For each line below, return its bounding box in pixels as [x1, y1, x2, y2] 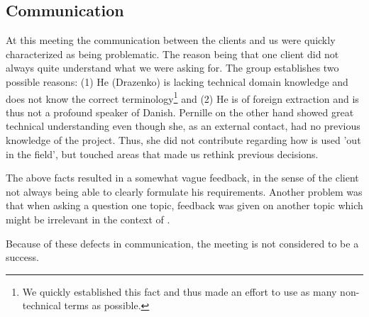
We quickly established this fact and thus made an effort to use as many [22, 284, 337, 299]
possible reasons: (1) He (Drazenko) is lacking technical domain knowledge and [6, 74, 348, 89]
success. [6, 250, 39, 265]
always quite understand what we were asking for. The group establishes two [6, 60, 339, 75]
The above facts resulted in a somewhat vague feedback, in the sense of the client [6, 170, 359, 185]
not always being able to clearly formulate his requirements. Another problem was [6, 184, 363, 199]
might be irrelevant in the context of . [6, 211, 170, 226]
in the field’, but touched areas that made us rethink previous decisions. [6, 146, 319, 161]
